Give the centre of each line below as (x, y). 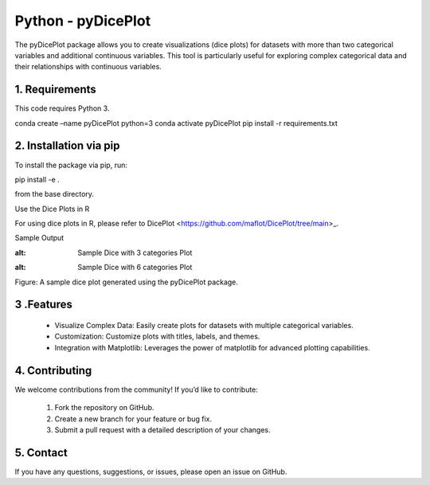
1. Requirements (56, 90)
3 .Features (44, 305)
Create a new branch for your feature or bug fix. (133, 419)
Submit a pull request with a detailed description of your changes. (162, 429)
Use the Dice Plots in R (52, 209)
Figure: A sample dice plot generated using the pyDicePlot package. (127, 282)
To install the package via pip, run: (71, 165)
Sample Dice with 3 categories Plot (135, 252)
